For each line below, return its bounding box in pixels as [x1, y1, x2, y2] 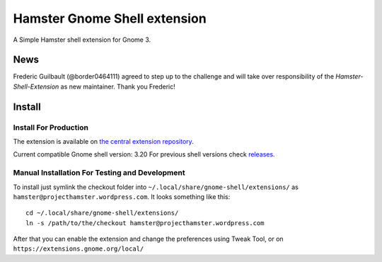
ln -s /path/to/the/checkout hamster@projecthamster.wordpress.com [25, 219, 265, 227]
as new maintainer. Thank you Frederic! [60, 82, 176, 91]
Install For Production [13, 123, 88, 132]
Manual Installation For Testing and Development [13, 168, 185, 178]
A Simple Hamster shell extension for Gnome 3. [13, 35, 151, 44]
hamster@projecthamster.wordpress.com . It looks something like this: [13, 192, 231, 201]
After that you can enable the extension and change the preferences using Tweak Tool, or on [13, 234, 284, 244]
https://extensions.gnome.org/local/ [13, 245, 144, 253]
